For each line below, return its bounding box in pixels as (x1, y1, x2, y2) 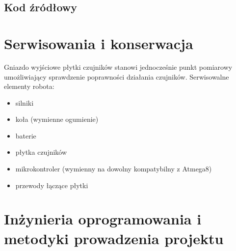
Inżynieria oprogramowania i (4, 209, 202, 229)
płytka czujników (15, 147, 67, 157)
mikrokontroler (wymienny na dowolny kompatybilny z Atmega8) (15, 164, 212, 174)
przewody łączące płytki (15, 180, 88, 190)
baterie (15, 130, 36, 140)
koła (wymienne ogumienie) (15, 114, 99, 124)
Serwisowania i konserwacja (4, 33, 193, 53)
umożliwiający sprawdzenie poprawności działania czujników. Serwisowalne (4, 71, 229, 82)
